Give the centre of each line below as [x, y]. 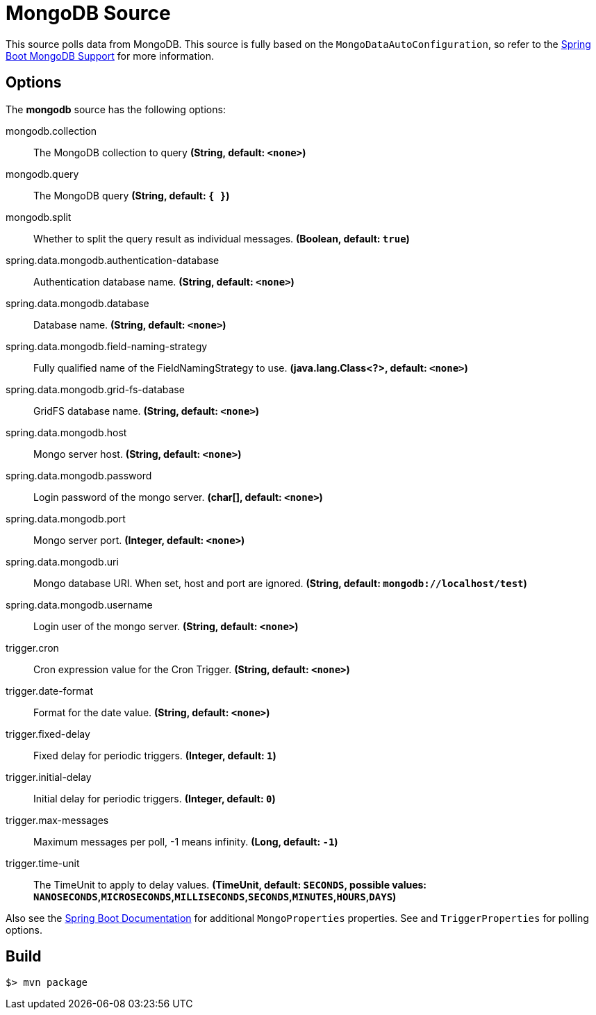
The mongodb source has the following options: [116, 109]
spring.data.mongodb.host [66, 432]
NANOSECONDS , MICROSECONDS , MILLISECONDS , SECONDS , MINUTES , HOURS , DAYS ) [215, 896]
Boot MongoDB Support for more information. [110, 56]
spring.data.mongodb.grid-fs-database [95, 389]
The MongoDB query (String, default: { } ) [132, 195]
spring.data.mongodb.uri [62, 561]
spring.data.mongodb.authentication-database [113, 260]
